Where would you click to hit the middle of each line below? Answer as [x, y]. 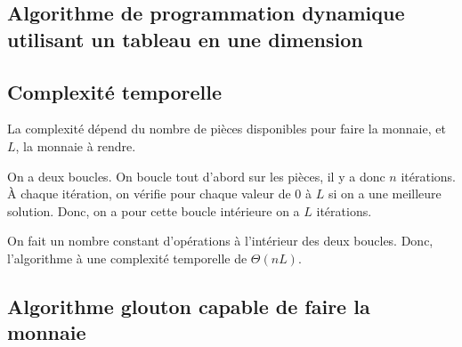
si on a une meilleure [385, 194]
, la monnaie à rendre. [76, 145]
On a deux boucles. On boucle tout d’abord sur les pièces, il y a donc [196, 176]
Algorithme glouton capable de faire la [189, 306]
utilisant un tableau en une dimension [185, 39]
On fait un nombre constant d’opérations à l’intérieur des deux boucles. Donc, [220, 241]
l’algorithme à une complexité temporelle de [127, 258]
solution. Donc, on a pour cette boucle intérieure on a [154, 210]
